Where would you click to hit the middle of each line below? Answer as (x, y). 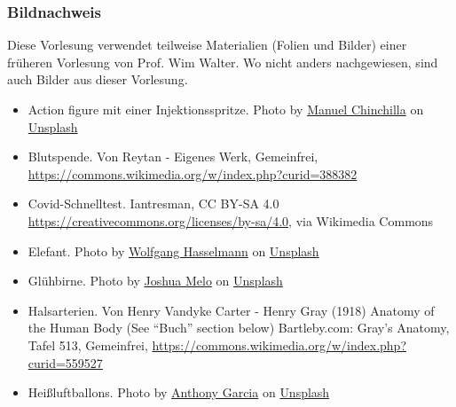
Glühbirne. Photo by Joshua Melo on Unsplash (155, 281)
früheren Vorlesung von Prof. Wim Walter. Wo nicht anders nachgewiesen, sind (223, 62)
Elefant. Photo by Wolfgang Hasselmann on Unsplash (173, 250)
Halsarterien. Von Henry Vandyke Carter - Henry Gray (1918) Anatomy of (231, 310)
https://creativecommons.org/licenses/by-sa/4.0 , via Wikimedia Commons (231, 220)
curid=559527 (65, 362)
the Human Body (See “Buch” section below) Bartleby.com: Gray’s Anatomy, (239, 328)
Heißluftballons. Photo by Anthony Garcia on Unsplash (179, 392)
